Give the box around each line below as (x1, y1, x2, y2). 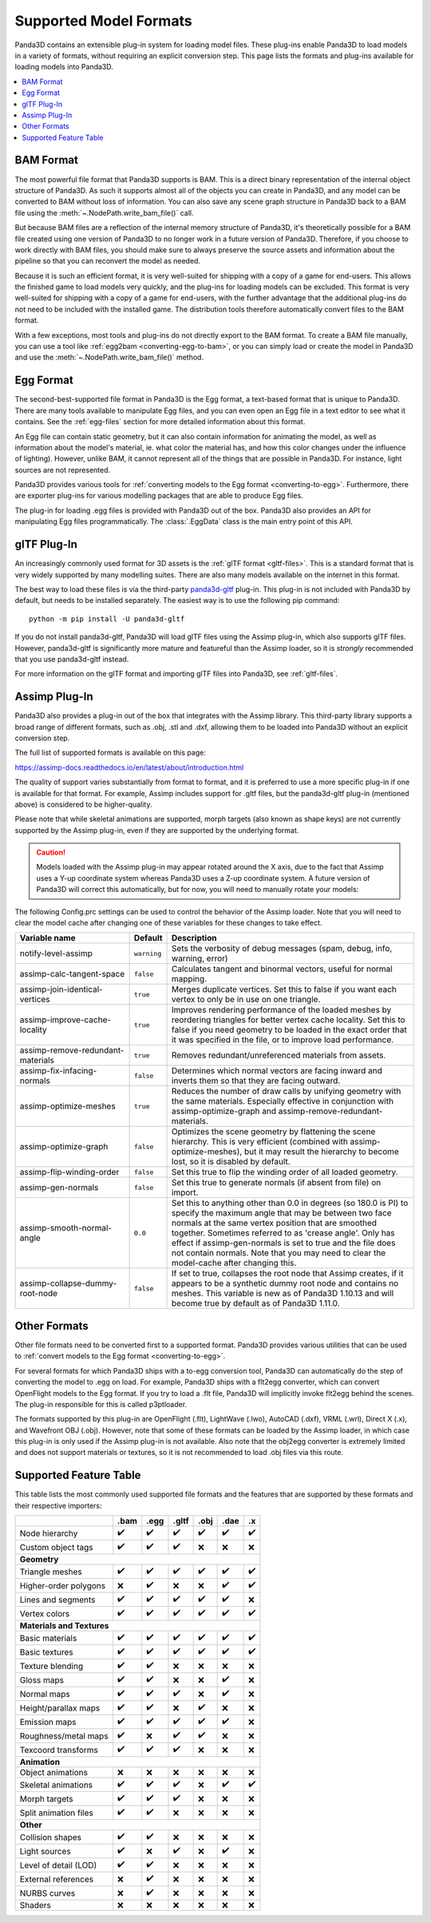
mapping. (172, 973, 208, 985)
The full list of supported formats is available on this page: (14, 747, 207, 758)
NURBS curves (19, 1887, 76, 1898)
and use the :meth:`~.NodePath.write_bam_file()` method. (14, 352, 204, 363)
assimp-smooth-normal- (19, 1223, 112, 1234)
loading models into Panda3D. (14, 62, 113, 72)
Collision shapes (19, 1831, 81, 1842)
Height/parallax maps (19, 1702, 101, 1713)
